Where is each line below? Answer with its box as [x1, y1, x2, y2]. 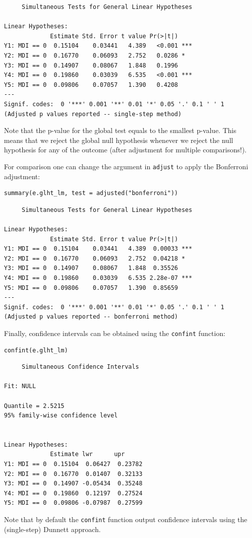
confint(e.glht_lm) [4, 346, 68, 354]
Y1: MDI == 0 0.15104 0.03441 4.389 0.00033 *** [4, 245, 192, 253]
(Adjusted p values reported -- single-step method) [4, 110, 182, 118]
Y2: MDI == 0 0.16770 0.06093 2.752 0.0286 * [4, 52, 186, 59]
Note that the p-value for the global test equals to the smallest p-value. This [4, 125, 237, 135]
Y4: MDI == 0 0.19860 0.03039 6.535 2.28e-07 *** [4, 274, 192, 281]
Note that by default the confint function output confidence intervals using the [4, 514, 248, 525]
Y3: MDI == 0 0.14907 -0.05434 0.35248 [4, 480, 143, 487]
